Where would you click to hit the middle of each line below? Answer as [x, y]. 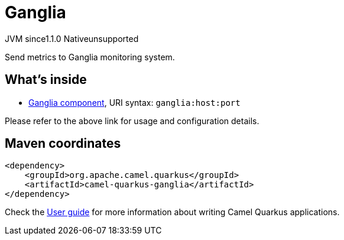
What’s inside [46, 80]
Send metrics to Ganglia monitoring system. [90, 57]
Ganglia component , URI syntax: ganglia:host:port [134, 102]
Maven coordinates [63, 144]
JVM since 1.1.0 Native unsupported [72, 38]
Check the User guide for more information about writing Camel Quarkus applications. [172, 212]
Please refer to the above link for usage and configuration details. [132, 121]
